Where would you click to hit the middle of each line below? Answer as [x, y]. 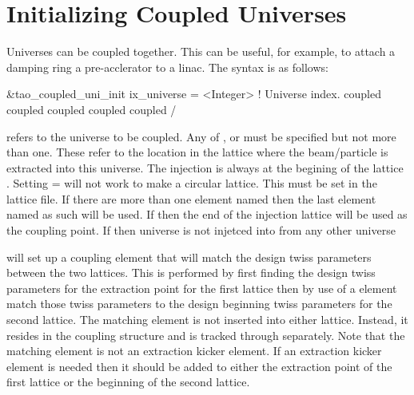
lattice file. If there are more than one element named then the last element [191, 198]
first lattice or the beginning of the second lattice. [128, 382]
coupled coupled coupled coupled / [92, 109]
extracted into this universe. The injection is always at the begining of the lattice [205, 167]
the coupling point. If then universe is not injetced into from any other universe [201, 230]
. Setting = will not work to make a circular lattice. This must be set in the [192, 183]
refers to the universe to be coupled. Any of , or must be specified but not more [201, 136]
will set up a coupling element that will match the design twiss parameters [189, 257]
